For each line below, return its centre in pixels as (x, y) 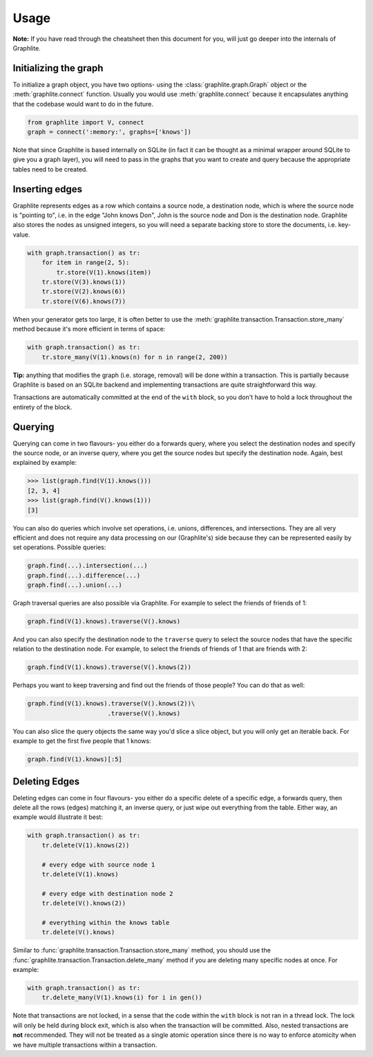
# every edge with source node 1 (98, 864)
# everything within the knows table (106, 922)
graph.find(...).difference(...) (84, 575)
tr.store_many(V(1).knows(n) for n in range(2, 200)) (135, 357)
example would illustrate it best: (58, 817)
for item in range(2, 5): (86, 263)
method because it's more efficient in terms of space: (89, 329)
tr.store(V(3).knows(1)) (84, 282)
